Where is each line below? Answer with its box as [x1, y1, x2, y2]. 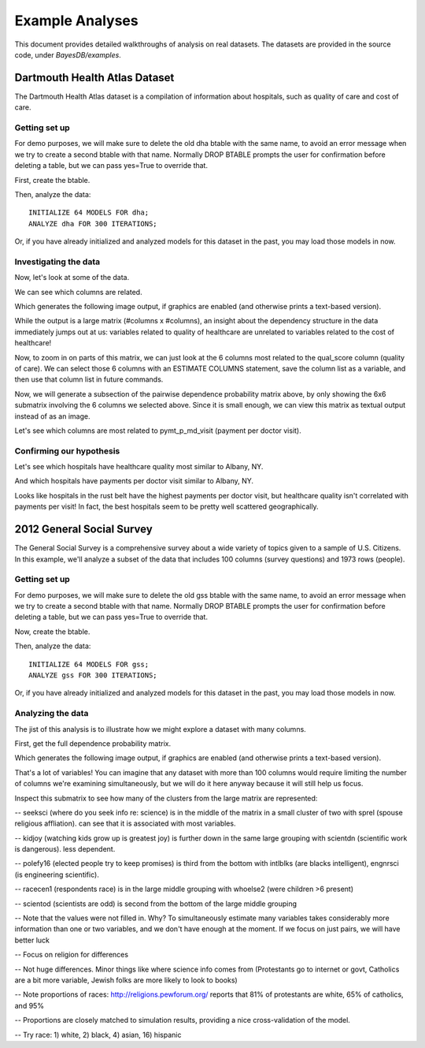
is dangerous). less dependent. [14, 845, 116, 854]
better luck [14, 935, 50, 945]
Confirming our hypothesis [14, 446, 120, 457]
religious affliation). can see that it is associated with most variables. [14, 819, 236, 828]
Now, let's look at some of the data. [14, 273, 130, 282]
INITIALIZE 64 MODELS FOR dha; [28, 208, 150, 217]
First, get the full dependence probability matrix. [14, 738, 172, 748]
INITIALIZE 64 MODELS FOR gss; [28, 659, 150, 669]
